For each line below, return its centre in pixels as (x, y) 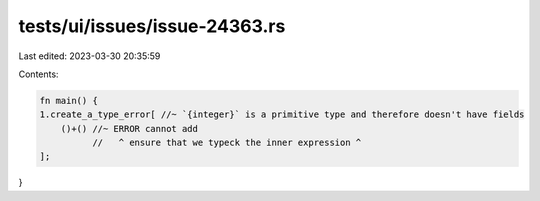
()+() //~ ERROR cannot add (129, 128)
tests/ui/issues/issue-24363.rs (152, 26)
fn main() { (69, 100)
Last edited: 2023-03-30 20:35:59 (89, 56)
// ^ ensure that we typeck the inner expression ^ (226, 143)
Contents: (38, 74)
